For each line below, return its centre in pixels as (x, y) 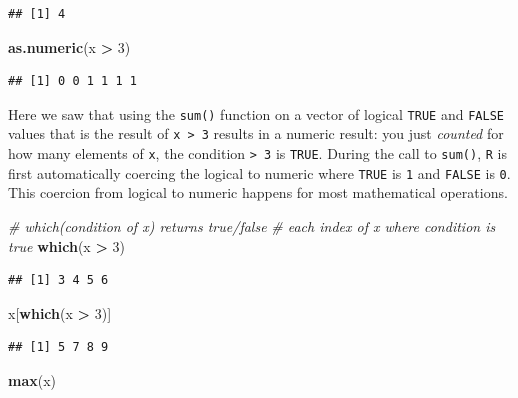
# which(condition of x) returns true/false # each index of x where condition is (252, 226)
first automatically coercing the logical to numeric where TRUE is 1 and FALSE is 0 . (259, 172)
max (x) (32, 379)
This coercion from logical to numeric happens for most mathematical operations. (258, 192)
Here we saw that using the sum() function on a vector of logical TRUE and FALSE (256, 113)
